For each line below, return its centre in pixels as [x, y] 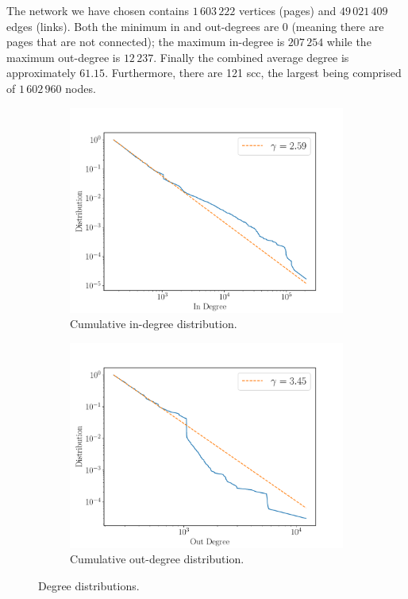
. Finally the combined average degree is [251, 57]
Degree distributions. [89, 585]
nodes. [81, 88]
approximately [41, 73]
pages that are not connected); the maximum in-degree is [146, 42]
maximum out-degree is [64, 57]
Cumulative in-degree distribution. [154, 324]
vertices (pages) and [287, 10]
